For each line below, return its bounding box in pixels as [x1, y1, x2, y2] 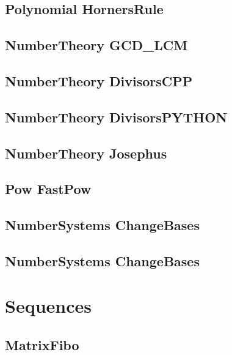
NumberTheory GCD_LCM [5, 35, 188, 54]
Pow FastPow [5, 179, 92, 198]
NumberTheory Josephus [5, 143, 167, 162]
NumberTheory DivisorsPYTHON [5, 107, 228, 126]
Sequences [5, 293, 92, 318]
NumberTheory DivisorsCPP [5, 71, 193, 90]
